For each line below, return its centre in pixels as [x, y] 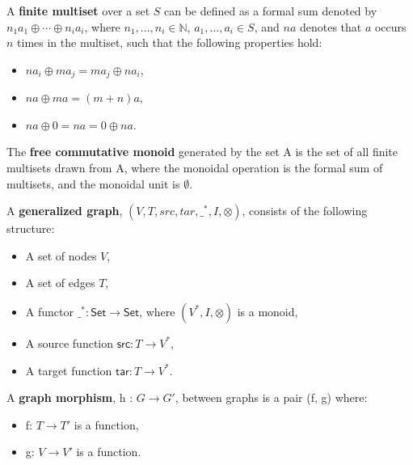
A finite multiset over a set [78, 11]
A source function [70, 342]
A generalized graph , [65, 211]
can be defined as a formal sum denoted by [271, 11]
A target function [69, 370]
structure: [31, 228]
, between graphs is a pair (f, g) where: [271, 397]
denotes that [331, 26]
